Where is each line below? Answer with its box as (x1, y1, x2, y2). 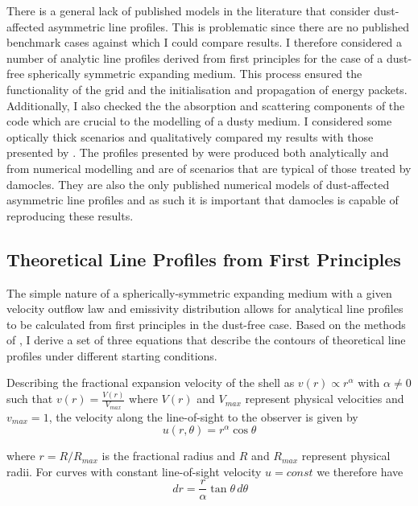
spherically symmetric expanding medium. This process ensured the (27, 65, 362, 82)
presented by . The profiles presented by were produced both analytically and (6, 144, 389, 161)
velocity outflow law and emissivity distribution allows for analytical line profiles (6, 300, 404, 317)
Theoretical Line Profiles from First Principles (6, 246, 401, 271)
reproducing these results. (6, 207, 134, 224)
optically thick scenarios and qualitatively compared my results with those (6, 128, 374, 145)
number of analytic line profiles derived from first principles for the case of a (6, 49, 383, 66)
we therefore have (317, 463, 404, 479)
